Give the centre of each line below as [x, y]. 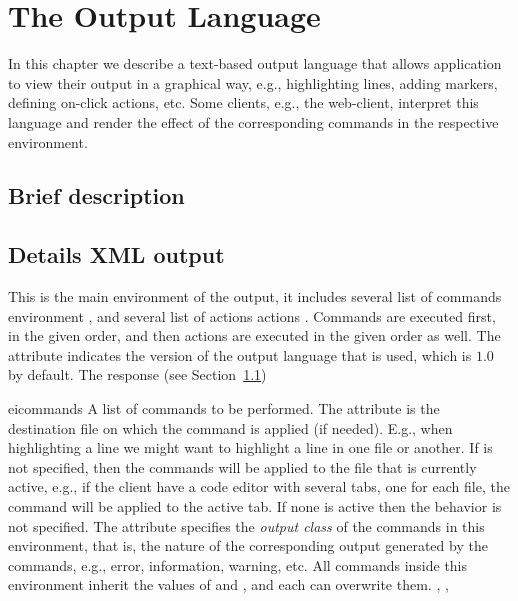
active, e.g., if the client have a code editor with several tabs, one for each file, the [259, 486]
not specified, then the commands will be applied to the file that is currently [242, 466]
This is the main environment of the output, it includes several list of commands [255, 296]
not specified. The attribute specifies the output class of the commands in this [246, 525]
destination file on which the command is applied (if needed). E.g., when [230, 427]
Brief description [96, 195]
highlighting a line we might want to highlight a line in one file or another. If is [250, 447]
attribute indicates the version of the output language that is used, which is [240, 354]
